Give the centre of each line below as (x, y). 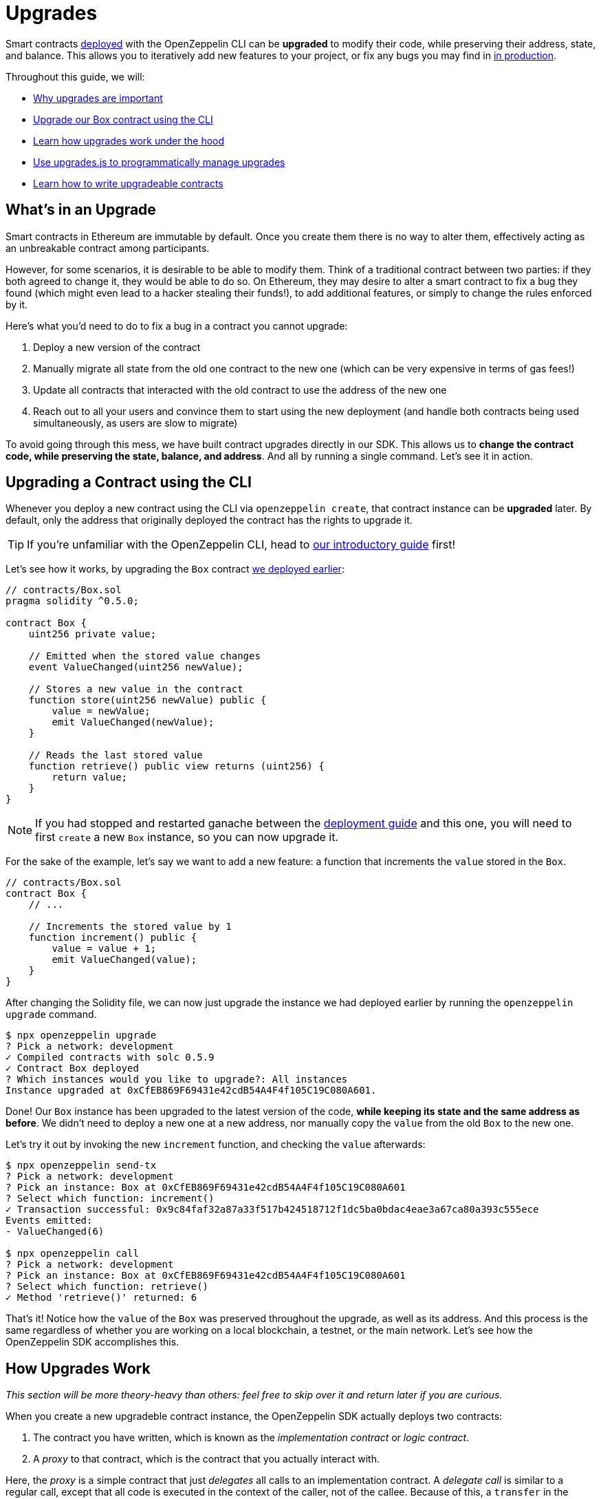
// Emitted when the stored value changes (144, 656)
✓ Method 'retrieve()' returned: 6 (101, 1298)
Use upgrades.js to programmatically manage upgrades (159, 162)
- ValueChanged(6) (55, 1232)
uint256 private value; (92, 634)
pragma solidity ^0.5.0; (72, 601)
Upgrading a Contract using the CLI (129, 482)
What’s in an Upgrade (81, 210)
